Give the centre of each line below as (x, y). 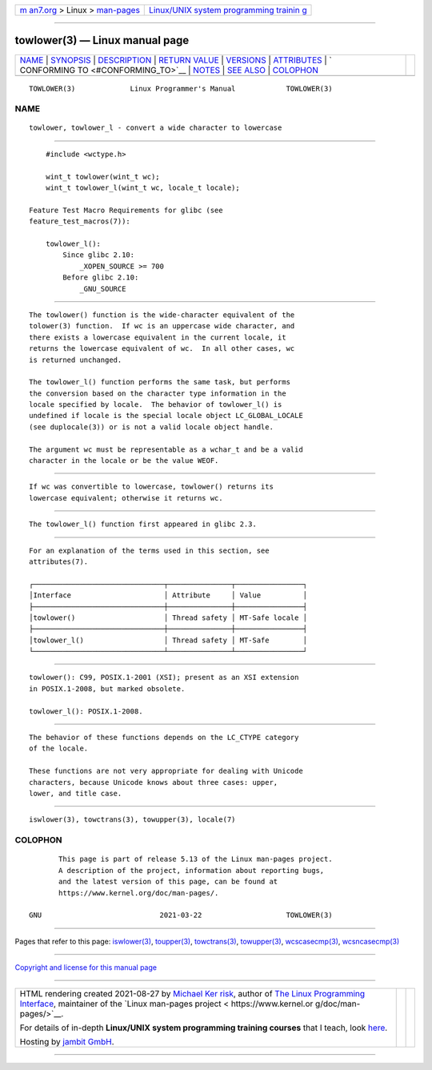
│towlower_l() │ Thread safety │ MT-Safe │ (168, 640)
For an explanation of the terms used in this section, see (149, 550)
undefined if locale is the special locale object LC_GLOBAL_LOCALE (166, 416)
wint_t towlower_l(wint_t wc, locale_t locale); (142, 188)
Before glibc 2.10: (101, 278)
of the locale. (59, 748)
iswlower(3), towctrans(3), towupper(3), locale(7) (132, 820)
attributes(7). (59, 561)
